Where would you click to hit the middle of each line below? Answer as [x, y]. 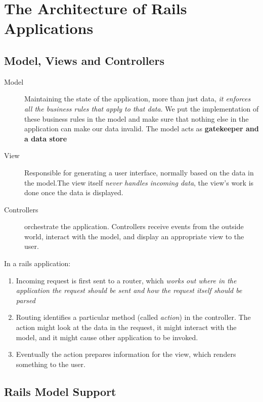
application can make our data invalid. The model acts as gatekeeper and [142, 129]
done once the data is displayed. [74, 192]
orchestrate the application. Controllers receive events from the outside [134, 226]
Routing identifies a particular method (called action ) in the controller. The [133, 317]
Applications [49, 28]
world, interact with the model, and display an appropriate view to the [134, 236]
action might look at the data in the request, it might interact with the [126, 327]
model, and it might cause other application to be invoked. [107, 337]
